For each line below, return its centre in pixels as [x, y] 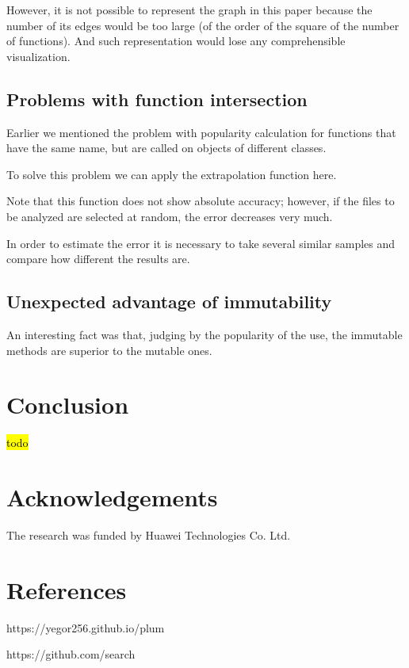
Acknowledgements [112, 497]
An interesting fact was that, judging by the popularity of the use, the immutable [204, 334]
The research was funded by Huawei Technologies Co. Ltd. [149, 534]
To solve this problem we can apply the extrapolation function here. [172, 174]
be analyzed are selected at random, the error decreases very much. [170, 216]
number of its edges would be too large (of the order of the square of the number [203, 25]
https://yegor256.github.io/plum [86, 627]
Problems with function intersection [157, 99]
